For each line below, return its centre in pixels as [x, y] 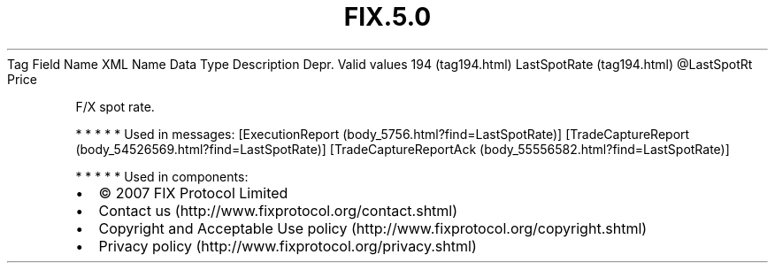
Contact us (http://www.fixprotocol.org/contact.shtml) [278, 210]
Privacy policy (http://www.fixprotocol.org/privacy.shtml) [288, 246]
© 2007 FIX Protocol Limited [193, 193]
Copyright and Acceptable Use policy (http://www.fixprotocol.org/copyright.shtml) [373, 228]
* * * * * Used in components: [162, 176]
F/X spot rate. [115, 106]
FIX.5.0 [387, 17]
